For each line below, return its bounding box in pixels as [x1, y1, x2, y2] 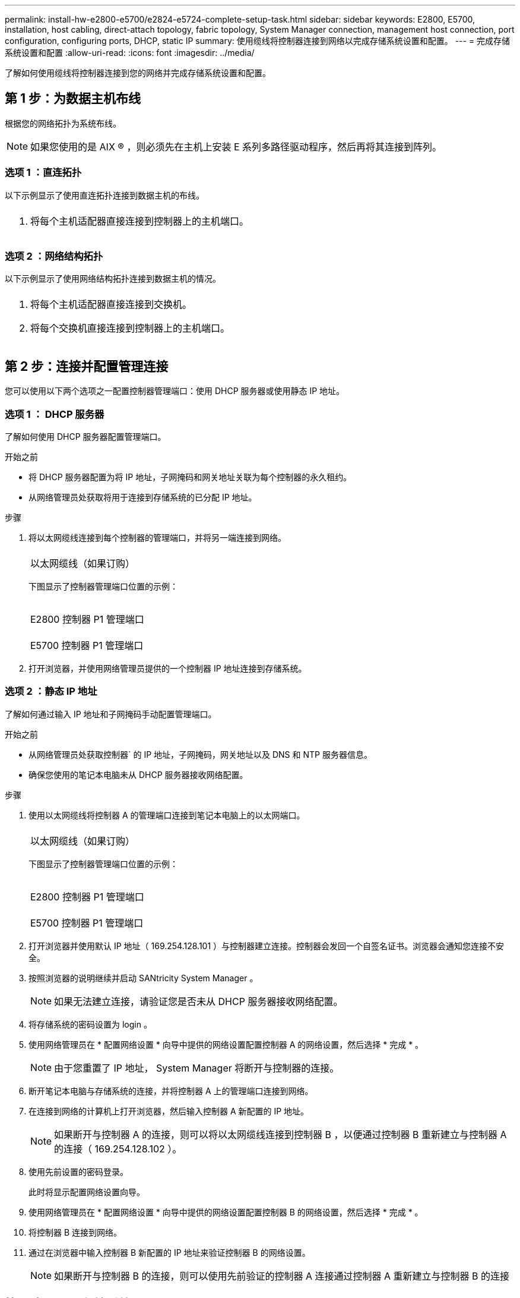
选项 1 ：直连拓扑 [5, 166, 82, 179]
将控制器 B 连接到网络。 [28, 1227, 122, 1237]
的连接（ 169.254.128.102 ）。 [54, 1142, 182, 1155]
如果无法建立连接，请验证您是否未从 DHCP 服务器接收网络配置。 [54, 995, 343, 1007]
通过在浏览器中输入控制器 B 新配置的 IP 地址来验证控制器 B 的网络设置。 [28, 1247, 310, 1258]
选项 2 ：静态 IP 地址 [5, 685, 97, 698]
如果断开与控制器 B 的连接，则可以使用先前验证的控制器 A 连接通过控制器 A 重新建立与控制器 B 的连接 [54, 1269, 510, 1282]
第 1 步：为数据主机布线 [5, 91, 141, 106]
